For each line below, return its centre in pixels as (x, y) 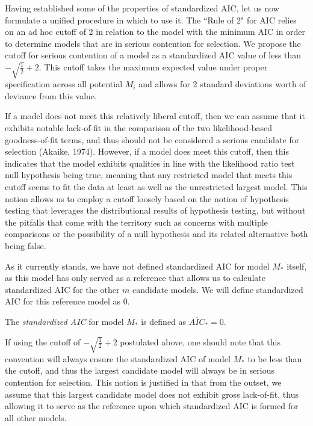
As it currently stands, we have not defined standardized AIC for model (137, 266)
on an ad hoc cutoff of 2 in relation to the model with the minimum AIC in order (155, 32)
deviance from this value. (51, 95)
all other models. (36, 417)
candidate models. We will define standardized (218, 289)
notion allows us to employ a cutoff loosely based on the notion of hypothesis (147, 198)
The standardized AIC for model (64, 321)
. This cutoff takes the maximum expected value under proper (153, 66)
